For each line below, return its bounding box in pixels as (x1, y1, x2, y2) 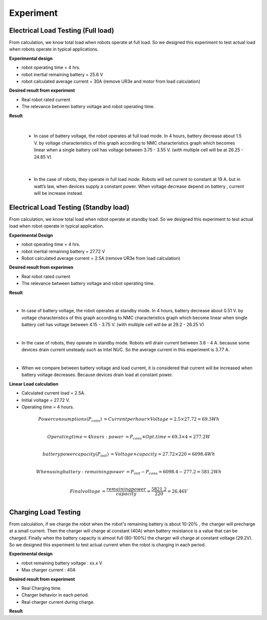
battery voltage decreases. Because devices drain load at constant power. (21, 372, 173, 378)
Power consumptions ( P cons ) (38, 416, 102, 423)
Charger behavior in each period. (21, 592, 89, 598)
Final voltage (70, 488, 100, 494)
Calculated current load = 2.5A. (21, 390, 86, 396)
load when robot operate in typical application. (9, 223, 104, 229)
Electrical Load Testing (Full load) (9, 26, 114, 35)
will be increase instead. (34, 190, 84, 196)
